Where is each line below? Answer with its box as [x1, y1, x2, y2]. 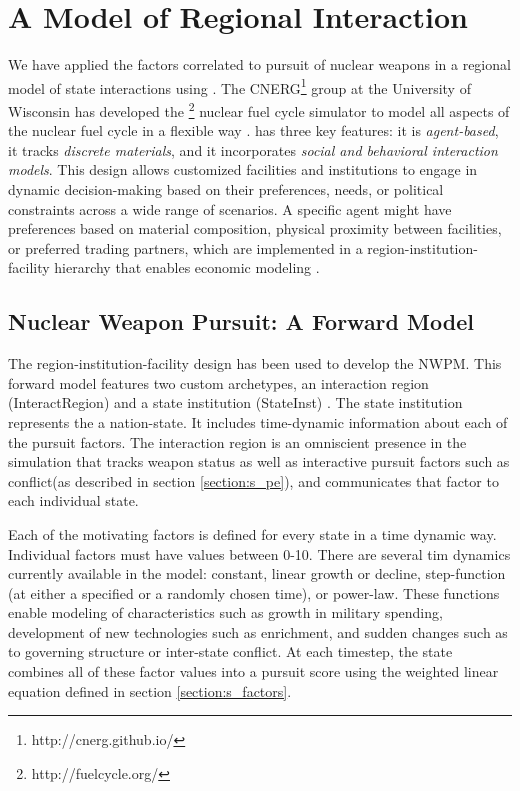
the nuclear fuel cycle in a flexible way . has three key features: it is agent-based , [8, 120, 499, 141]
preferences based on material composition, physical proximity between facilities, [8, 218, 502, 239]
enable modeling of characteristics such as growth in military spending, [8, 602, 443, 623]
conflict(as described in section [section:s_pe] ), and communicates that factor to [8, 470, 499, 491]
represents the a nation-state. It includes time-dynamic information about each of [8, 411, 508, 432]
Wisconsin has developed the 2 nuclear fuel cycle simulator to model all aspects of [8, 97, 510, 121]
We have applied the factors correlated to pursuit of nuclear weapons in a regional [8, 54, 511, 75]
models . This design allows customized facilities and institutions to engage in [8, 159, 478, 180]
